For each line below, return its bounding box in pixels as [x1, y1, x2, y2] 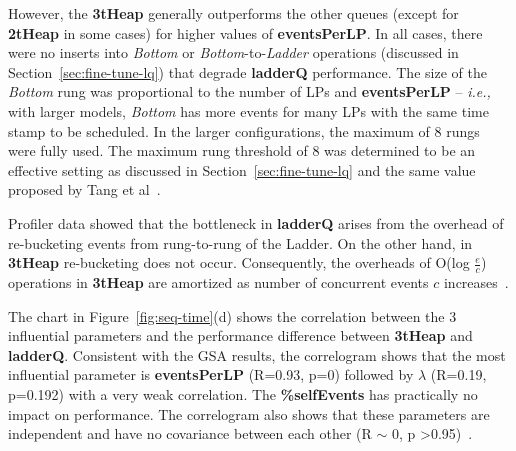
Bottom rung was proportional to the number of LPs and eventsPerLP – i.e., [8, 81, 491, 102]
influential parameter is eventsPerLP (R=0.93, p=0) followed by [8, 364, 414, 385]
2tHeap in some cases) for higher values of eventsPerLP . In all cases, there [8, 22, 483, 43]
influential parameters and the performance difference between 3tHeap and [8, 325, 473, 346]
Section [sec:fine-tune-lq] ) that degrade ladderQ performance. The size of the [8, 61, 487, 82]
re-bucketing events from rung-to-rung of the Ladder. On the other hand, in [8, 232, 473, 253]
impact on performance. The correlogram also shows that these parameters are [8, 403, 490, 424]
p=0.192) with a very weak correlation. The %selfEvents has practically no [8, 383, 478, 404]
